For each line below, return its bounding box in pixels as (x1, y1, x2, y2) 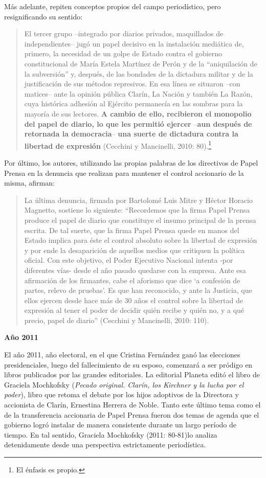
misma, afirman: (4, 177, 55, 188)
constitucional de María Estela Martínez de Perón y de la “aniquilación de (24, 58, 257, 69)
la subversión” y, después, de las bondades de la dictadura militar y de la (24, 68, 253, 79)
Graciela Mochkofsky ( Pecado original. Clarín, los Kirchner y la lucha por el (4, 379, 244, 390)
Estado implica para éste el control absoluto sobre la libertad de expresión (24, 235, 257, 245)
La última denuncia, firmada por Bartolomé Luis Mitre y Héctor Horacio (24, 194, 253, 205)
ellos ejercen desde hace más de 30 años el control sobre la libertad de (24, 294, 243, 305)
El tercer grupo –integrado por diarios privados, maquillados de (24, 28, 224, 39)
